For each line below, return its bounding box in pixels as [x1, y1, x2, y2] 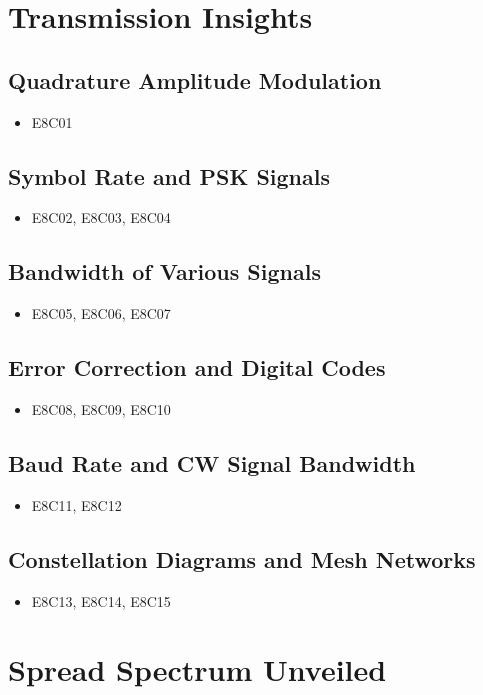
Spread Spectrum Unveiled [8, 649, 387, 690]
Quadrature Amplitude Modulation [8, 64, 382, 95]
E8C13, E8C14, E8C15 [31, 590, 171, 611]
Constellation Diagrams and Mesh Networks [8, 543, 476, 574]
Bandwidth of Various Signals [8, 256, 321, 287]
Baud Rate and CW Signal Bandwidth [8, 447, 416, 478]
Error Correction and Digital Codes [8, 352, 386, 383]
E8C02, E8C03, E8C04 [31, 207, 171, 228]
